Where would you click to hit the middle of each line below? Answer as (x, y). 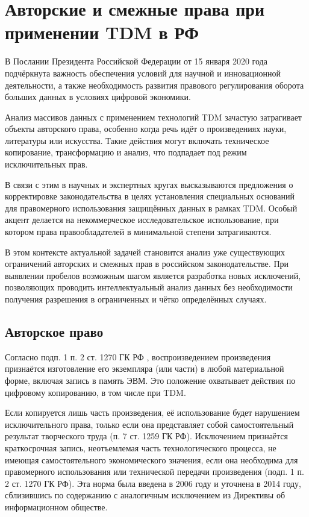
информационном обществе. (56, 506)
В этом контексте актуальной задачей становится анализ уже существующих (145, 252)
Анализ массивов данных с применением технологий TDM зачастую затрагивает (153, 117)
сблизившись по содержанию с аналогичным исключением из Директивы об (145, 495)
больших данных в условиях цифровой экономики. (98, 97)
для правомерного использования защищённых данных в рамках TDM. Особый (151, 208)
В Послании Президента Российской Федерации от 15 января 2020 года (136, 61)
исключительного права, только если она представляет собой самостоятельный (149, 424)
